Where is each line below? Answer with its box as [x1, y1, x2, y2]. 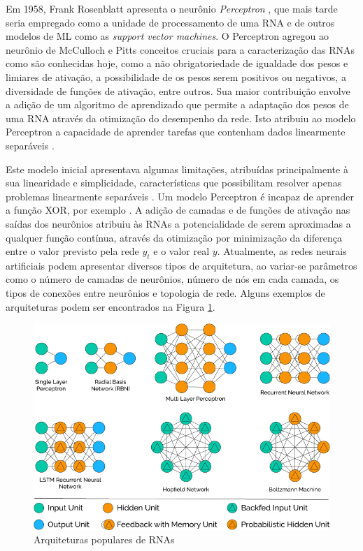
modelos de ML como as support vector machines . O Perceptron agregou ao [6, 29, 329, 43]
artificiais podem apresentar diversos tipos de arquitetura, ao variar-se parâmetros [6, 258, 357, 272]
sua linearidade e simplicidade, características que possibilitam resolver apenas [6, 175, 342, 190]
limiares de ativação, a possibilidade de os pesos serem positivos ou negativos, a [6, 69, 346, 84]
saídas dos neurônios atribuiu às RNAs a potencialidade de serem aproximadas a [6, 216, 351, 230]
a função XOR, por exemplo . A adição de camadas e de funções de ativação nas [6, 203, 350, 217]
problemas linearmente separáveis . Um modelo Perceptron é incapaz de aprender [6, 189, 355, 203]
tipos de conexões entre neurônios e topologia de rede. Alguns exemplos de [6, 286, 325, 300]
